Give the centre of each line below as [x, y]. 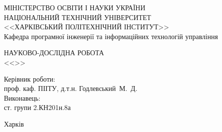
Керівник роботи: [30, 78]
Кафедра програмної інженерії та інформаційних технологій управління [111, 36]
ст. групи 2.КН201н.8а [38, 107]
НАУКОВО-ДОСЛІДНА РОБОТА [54, 53]
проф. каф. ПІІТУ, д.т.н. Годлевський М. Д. [71, 88]
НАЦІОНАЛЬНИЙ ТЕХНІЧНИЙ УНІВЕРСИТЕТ [78, 17]
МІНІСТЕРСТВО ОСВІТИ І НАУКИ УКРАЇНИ [75, 7]
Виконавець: [22, 98]
